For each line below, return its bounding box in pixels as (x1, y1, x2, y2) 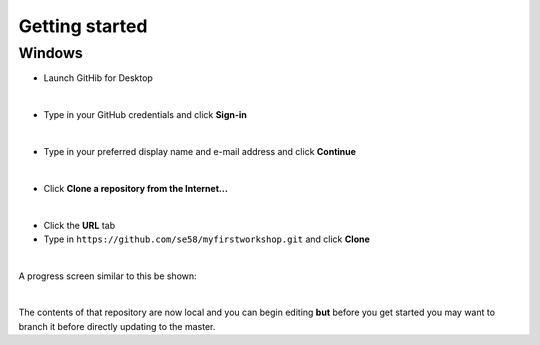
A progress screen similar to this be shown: (18, 270, 197, 282)
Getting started (18, 15, 148, 37)
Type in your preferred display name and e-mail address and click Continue (43, 145, 357, 157)
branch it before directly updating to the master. (18, 320, 216, 332)
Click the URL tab (43, 219, 115, 231)
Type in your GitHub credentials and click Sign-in (43, 109, 247, 121)
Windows (18, 44, 84, 62)
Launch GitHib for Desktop (43, 72, 154, 84)
